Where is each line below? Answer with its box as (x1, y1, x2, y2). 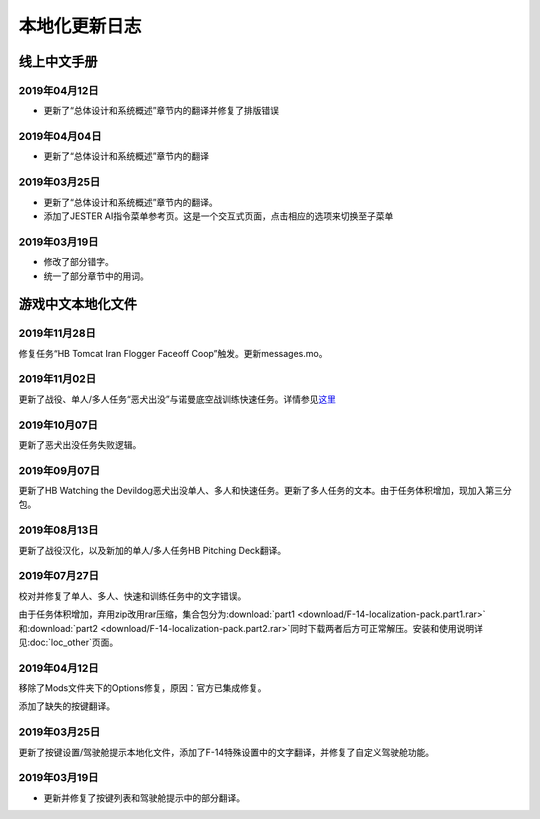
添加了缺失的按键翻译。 (18, 700, 115, 712)
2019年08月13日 (18, 523, 99, 537)
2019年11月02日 (18, 372, 97, 386)
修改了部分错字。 (43, 256, 114, 268)
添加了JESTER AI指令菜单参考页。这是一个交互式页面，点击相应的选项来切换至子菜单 (43, 210, 394, 222)
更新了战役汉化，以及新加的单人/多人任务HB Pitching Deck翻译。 (18, 544, 287, 556)
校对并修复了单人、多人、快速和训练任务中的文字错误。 (18, 590, 247, 602)
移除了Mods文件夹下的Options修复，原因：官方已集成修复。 (18, 682, 267, 694)
